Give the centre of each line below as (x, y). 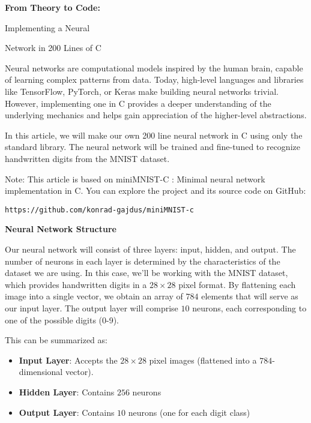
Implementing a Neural (47, 27)
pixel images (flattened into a (203, 360)
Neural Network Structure (61, 229)
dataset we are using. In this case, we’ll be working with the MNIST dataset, (146, 273)
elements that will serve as (250, 296)
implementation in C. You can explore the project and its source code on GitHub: (155, 190)
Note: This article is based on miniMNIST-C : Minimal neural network (135, 178)
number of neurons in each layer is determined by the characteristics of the (143, 261)
